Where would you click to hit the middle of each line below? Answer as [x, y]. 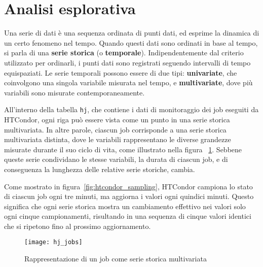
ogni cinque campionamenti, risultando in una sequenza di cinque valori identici [128, 216]
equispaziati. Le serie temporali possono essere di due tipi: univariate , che [121, 72]
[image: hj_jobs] [53, 242]
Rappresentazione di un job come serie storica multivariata [116, 259]
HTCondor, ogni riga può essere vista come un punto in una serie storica [117, 119]
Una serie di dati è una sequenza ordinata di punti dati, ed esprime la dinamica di [132, 33]
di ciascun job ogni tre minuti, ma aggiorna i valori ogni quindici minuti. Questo [129, 196]
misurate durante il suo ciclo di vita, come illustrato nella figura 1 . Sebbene [123, 149]
